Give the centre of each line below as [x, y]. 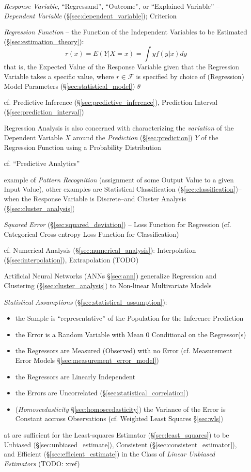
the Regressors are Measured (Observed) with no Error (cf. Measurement [124, 350]
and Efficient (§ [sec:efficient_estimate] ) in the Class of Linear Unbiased [110, 454]
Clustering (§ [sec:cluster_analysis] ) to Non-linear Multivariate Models [108, 285]
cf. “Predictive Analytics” [42, 163]
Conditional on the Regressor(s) [199, 334]
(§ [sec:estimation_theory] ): [44, 41]
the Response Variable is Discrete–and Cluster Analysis [104, 198]
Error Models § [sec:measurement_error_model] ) [87, 360]
